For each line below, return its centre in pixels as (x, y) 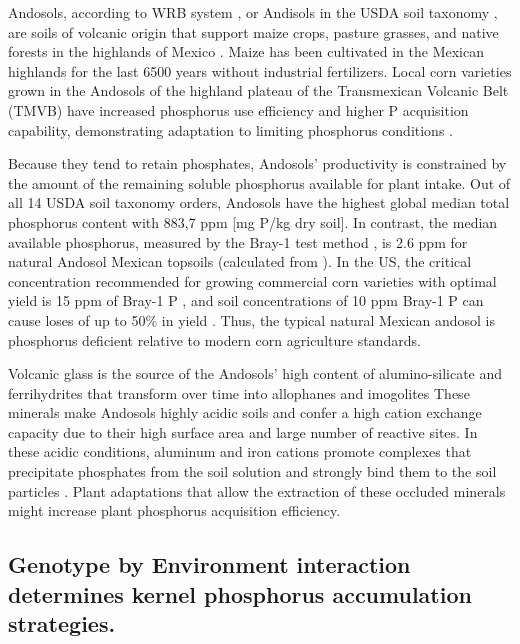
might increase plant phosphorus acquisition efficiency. (174, 510)
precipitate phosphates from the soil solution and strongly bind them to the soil (252, 471)
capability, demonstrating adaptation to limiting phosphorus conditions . (230, 129)
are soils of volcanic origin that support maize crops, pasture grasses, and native (253, 31)
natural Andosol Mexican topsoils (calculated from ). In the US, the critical (240, 261)
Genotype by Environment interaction (209, 564)
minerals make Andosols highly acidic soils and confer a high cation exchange (245, 412)
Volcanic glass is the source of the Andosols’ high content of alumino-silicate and (255, 373)
